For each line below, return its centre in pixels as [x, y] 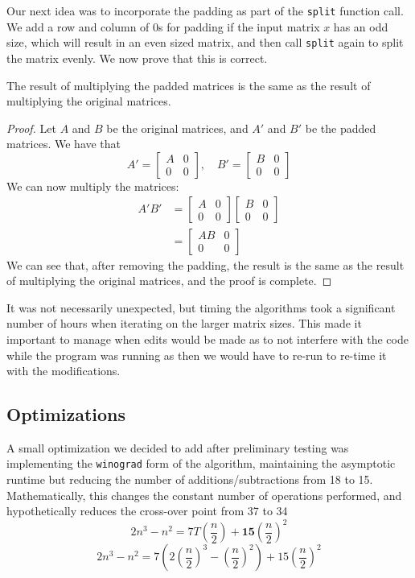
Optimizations [66, 414]
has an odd [361, 26]
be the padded [341, 128]
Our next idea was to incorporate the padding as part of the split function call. [205, 10]
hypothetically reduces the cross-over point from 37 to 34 [147, 511]
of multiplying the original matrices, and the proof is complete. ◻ [169, 281]
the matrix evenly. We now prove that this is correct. [137, 58]
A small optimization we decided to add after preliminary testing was [178, 447]
